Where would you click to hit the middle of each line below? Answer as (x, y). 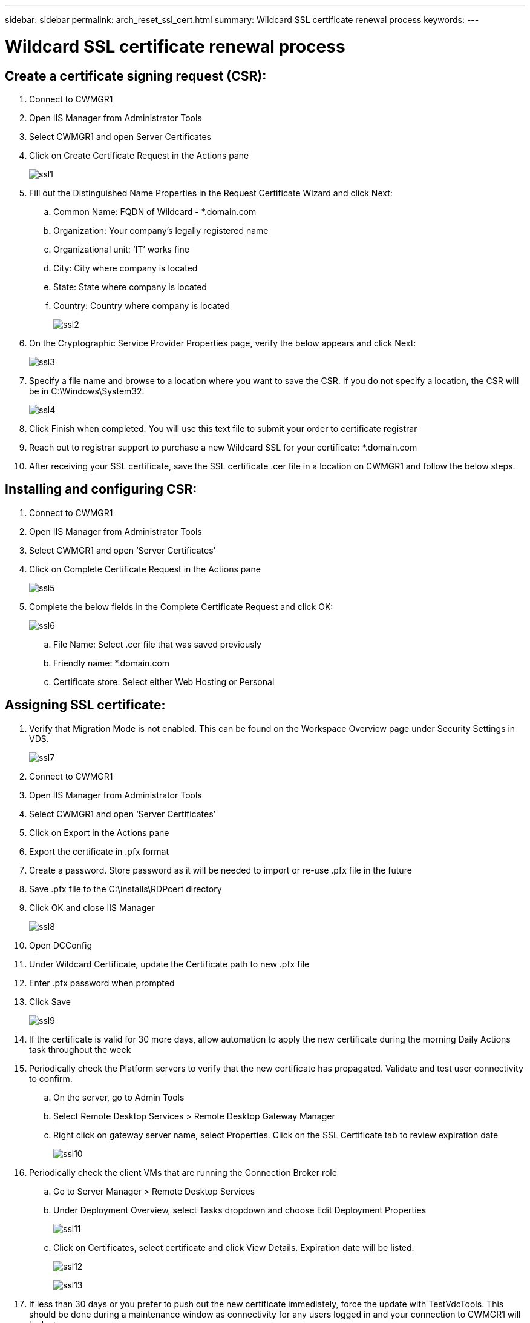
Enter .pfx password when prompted (102, 983)
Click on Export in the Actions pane (99, 832)
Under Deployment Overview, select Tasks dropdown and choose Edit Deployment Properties (240, 1210)
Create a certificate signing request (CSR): (136, 76)
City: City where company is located (126, 268)
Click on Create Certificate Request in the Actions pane (139, 155)
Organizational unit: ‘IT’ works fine (121, 249)
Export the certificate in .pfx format (99, 851)
